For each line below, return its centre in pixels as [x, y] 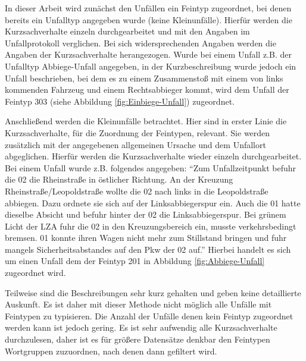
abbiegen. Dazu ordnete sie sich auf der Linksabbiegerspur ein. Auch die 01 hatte [153, 203]
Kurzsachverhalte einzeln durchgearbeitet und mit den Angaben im [127, 31]
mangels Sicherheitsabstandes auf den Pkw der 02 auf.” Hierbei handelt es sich [148, 249]
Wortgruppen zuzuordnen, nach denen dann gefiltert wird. [111, 351]
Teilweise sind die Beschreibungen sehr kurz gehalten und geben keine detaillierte [153, 292]
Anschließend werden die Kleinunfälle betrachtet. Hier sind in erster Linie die [146, 121]
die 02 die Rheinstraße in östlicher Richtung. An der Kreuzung [119, 179]
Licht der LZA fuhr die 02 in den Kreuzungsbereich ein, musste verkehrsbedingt [151, 226]
